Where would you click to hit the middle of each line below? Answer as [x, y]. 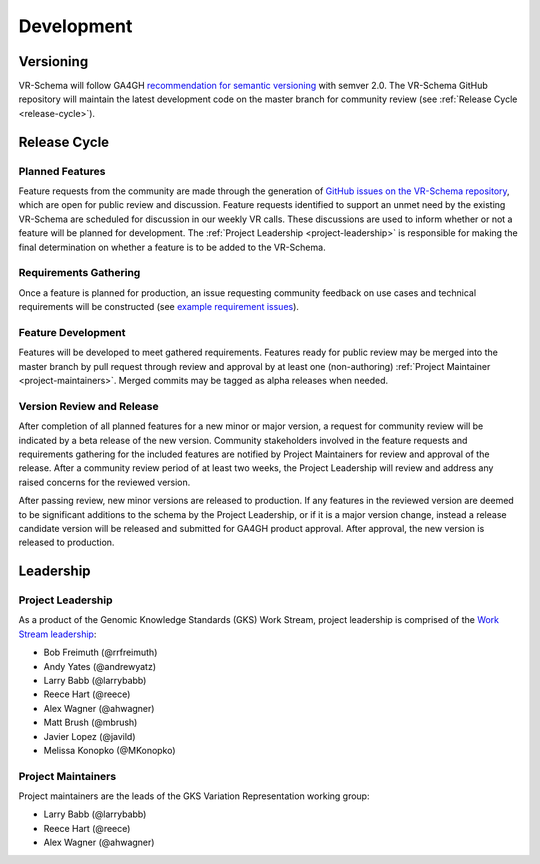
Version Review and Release [88, 406]
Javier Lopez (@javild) [89, 736]
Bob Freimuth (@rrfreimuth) [100, 652]
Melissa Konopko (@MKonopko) [109, 750]
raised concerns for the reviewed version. [104, 482]
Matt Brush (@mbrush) [90, 722]
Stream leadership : [57, 634]
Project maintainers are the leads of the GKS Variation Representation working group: [194, 796]
